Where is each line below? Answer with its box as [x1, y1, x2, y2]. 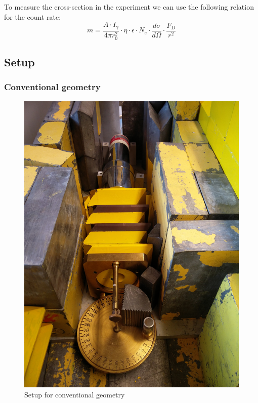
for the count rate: [4, 11, 61, 22]
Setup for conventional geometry [24, 389, 125, 399]
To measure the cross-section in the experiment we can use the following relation [4, 2, 254, 12]
